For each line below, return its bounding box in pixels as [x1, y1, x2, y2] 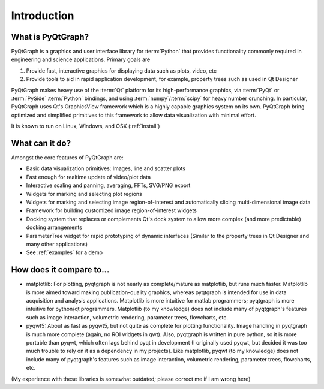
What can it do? [11, 138, 71, 148]
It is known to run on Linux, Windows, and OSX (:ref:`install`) [11, 123, 160, 130]
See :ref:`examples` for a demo [26, 249, 103, 256]
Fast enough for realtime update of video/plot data [26, 173, 151, 180]
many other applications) [26, 240, 88, 248]
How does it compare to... [11, 264, 110, 275]
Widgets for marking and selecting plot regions [26, 190, 142, 197]
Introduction [11, 9, 74, 22]
